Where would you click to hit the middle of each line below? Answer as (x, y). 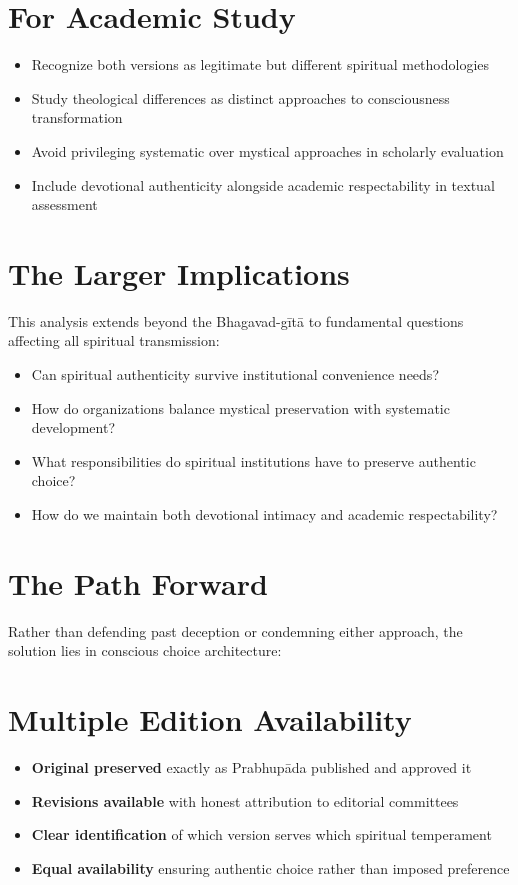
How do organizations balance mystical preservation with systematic (240, 407)
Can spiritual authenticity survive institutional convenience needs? (235, 374)
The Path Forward (138, 582)
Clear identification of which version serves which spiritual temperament (261, 834)
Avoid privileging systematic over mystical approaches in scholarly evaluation (267, 150)
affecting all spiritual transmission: (114, 340)
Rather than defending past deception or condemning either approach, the (235, 630)
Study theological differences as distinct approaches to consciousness (240, 97)
